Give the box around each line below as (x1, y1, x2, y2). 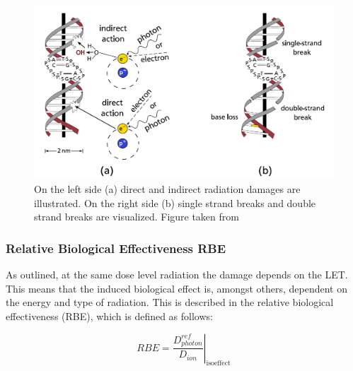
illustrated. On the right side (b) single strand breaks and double (34, 195, 316, 210)
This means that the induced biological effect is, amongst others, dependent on (6, 281, 348, 295)
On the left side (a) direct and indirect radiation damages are (34, 182, 301, 196)
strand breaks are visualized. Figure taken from (34, 209, 239, 224)
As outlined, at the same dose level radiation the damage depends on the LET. (6, 267, 348, 282)
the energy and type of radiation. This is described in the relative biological (6, 295, 334, 310)
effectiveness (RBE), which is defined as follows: (6, 308, 213, 323)
